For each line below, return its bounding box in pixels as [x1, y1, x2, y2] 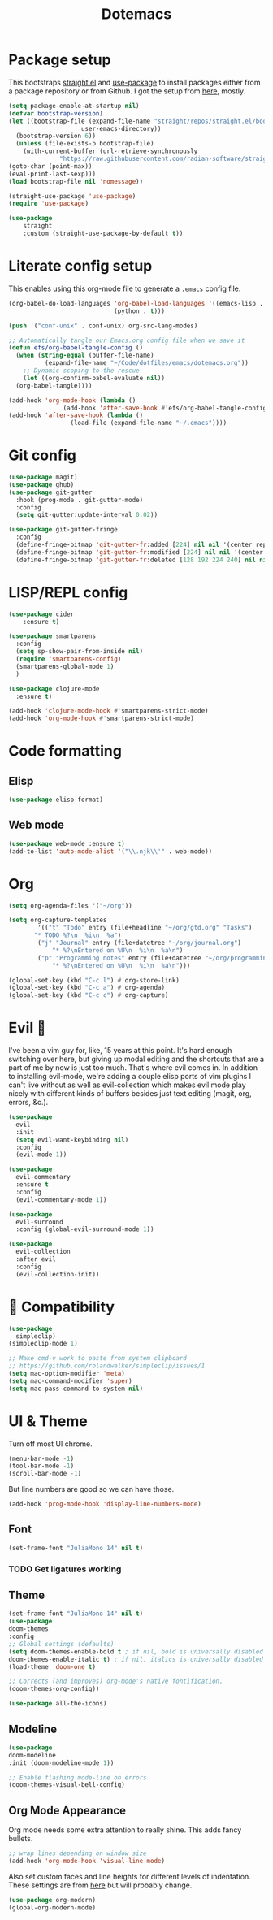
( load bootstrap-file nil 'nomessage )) [8, 177, 144, 185]
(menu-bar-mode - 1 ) [8, 1454, 75, 1463]
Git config [8, 446, 77, 465]
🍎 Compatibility [8, 1298, 115, 1316]
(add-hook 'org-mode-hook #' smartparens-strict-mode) [8, 714, 195, 723]
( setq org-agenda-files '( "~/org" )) [8, 901, 132, 910]
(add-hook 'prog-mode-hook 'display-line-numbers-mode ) [8, 1500, 201, 1508]
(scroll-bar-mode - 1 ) [8, 1470, 82, 1478]
